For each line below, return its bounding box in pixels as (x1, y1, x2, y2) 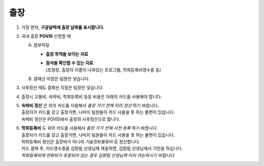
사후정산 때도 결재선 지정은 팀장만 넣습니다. (21, 85, 104, 91)
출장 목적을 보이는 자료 (45, 51, 88, 57)
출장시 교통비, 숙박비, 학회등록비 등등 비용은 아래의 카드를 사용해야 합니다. (21, 93, 162, 99)
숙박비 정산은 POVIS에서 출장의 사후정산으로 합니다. (21, 116, 120, 122)
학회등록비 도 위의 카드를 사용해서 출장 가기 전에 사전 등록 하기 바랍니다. (21, 125, 158, 131)
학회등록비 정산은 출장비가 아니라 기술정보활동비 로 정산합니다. (21, 139, 140, 145)
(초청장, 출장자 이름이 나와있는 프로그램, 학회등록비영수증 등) (45, 67, 161, 73)
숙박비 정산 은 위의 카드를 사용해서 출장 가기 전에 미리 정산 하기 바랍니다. (21, 103, 159, 109)
